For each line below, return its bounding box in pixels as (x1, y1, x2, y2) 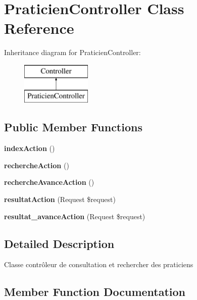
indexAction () (4, 143, 55, 154)
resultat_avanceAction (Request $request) (4, 211, 145, 221)
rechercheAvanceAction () (4, 177, 94, 187)
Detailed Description (4, 235, 115, 251)
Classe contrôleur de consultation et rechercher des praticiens (4, 259, 193, 270)
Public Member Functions (4, 119, 142, 135)
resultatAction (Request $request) (4, 194, 116, 205)
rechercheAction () (4, 160, 69, 170)
